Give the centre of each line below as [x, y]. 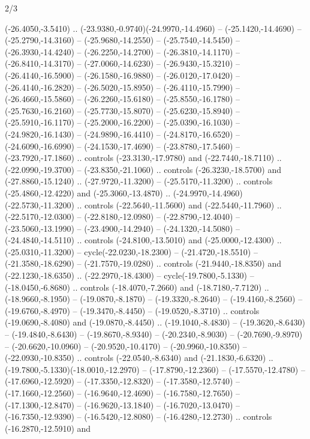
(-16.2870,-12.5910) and [48, 428]
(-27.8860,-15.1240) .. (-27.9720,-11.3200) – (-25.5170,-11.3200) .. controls [139, 181]
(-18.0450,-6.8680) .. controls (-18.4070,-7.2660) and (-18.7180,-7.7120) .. [137, 287]
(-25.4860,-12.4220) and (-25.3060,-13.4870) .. [88, 192]
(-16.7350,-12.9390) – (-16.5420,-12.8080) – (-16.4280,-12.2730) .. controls [139, 416]
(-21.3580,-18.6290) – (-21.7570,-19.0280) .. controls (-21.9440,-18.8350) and [143, 263]
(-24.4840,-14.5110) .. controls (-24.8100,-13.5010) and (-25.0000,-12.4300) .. [143, 240]
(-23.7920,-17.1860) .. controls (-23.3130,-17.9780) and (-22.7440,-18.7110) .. [143, 158]
